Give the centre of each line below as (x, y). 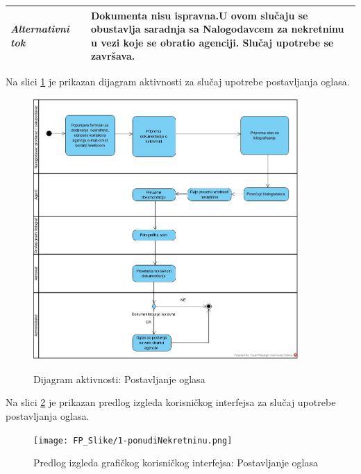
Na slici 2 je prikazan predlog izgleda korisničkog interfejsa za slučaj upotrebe (171, 402)
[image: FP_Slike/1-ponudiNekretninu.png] (133, 440)
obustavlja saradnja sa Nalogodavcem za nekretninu (217, 29)
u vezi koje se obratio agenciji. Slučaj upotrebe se (212, 42)
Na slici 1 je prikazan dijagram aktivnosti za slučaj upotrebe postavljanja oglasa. (178, 82)
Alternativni (40, 29)
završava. (113, 56)
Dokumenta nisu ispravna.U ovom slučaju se (199, 15)
